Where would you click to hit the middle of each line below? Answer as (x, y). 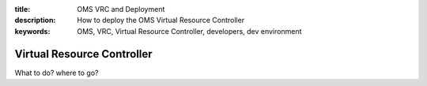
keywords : (32, 31)
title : (23, 9)
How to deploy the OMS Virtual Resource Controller (161, 21)
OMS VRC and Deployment (121, 9)
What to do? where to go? (57, 73)
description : (35, 21)
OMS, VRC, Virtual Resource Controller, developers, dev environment (189, 31)
